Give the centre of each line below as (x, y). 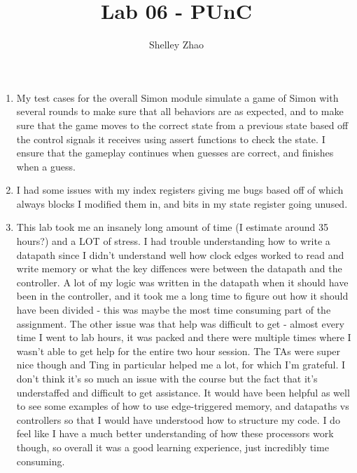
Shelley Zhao (176, 45)
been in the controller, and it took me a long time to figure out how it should (182, 296)
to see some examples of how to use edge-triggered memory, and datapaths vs (183, 406)
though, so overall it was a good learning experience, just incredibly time (173, 447)
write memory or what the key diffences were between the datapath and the (179, 268)
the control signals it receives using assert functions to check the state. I (171, 139)
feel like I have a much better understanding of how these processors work (175, 433)
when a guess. (46, 166)
